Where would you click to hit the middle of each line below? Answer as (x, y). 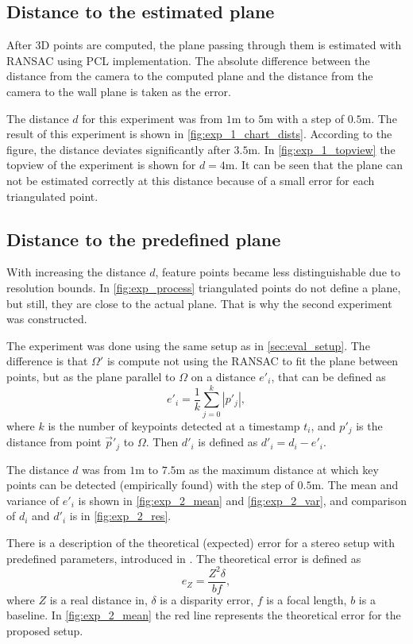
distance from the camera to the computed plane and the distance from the (190, 76)
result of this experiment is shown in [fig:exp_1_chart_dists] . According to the (199, 134)
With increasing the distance (76, 272)
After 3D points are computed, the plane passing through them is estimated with (204, 45)
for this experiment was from (152, 118)
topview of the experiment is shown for (101, 165)
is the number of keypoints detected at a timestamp (174, 425)
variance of (33, 500)
